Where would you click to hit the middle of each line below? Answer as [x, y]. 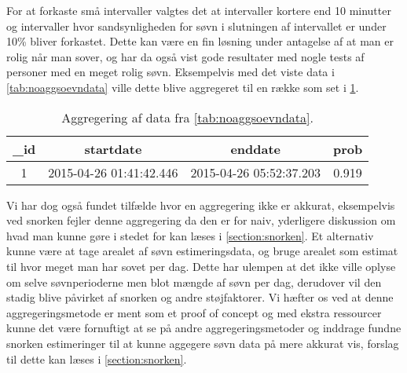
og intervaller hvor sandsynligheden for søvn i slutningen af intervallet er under [196, 26]
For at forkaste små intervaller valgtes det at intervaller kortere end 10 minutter [199, 10]
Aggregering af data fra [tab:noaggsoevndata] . [187, 117]
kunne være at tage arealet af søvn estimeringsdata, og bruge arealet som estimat [202, 251]
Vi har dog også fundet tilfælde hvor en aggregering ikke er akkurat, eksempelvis [201, 205]
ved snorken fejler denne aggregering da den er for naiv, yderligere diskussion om [201, 220]
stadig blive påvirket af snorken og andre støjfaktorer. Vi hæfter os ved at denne [200, 297]
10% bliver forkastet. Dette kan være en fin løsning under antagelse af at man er [200, 41]
